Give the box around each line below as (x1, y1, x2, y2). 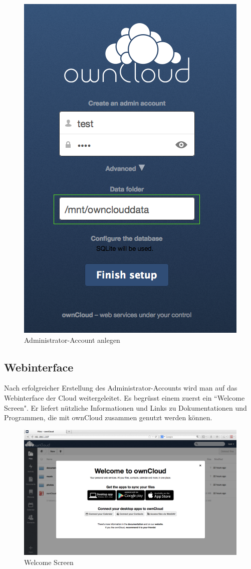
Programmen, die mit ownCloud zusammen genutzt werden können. (4, 412, 212, 423)
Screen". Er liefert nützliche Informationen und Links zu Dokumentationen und (4, 402, 247, 413)
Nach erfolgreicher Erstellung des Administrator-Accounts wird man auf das (4, 383, 237, 393)
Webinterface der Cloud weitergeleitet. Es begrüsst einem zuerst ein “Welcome (4, 392, 245, 403)
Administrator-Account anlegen (24, 334, 120, 345)
